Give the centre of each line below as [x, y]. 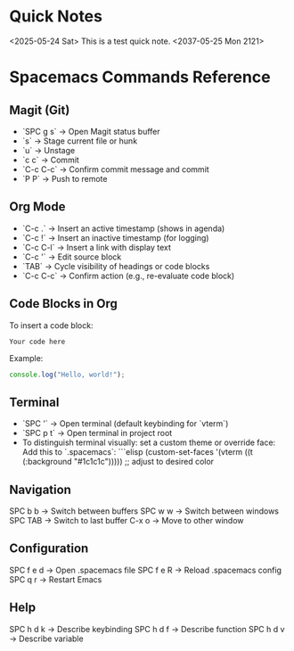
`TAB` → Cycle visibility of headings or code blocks [116, 266]
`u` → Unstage [49, 150]
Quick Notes [56, 16]
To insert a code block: [51, 325]
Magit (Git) [40, 110]
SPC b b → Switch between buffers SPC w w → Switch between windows [144, 511]
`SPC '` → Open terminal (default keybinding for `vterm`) [125, 424]
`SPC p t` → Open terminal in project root [97, 433]
